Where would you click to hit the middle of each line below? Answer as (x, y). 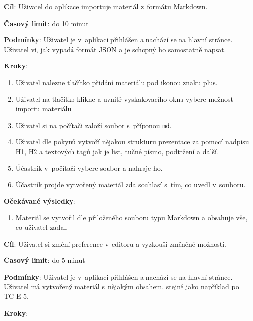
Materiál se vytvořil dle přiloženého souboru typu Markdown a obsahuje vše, (131, 217)
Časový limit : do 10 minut (46, 23)
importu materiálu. (44, 109)
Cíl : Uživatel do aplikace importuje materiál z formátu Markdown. (106, 6)
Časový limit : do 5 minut (45, 260)
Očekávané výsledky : (40, 201)
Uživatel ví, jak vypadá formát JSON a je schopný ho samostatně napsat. (115, 49)
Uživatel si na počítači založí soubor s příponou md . (93, 125)
